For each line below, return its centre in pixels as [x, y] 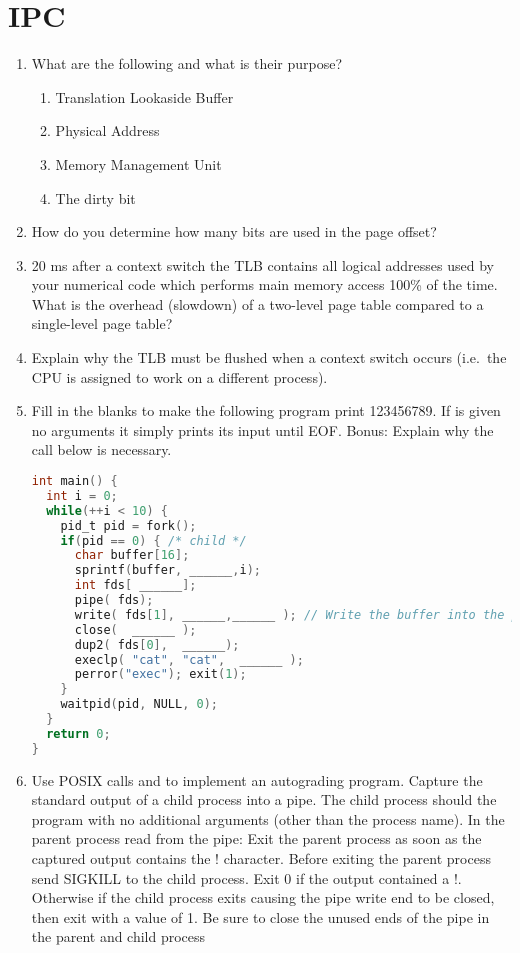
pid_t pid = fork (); [128, 525]
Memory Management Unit [138, 163]
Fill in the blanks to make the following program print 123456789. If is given [266, 410]
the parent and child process [118, 936]
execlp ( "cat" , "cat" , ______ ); [189, 659]
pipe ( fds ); [114, 600]
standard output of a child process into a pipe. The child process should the [264, 799]
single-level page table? [102, 323]
